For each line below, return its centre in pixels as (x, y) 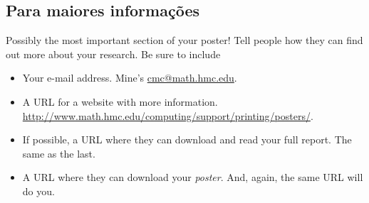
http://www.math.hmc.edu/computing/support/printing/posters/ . (168, 115)
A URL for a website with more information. (120, 101)
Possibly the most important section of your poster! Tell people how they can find (184, 40)
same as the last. (59, 153)
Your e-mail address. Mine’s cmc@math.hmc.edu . (130, 78)
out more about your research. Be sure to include (113, 54)
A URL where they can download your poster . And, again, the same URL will (193, 177)
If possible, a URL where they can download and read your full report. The (187, 139)
